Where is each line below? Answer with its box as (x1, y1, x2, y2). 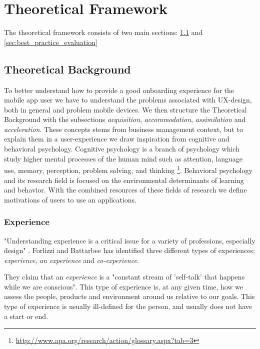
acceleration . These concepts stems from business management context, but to (4, 123, 243, 134)
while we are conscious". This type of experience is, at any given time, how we (4, 281, 243, 291)
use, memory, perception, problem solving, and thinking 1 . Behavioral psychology (4, 163, 252, 175)
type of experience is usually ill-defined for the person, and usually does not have (4, 301, 252, 311)
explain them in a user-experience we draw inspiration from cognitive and (4, 133, 229, 144)
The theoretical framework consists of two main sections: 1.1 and (4, 27, 203, 37)
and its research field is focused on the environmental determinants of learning (4, 174, 244, 185)
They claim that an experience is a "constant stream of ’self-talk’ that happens (4, 271, 245, 282)
